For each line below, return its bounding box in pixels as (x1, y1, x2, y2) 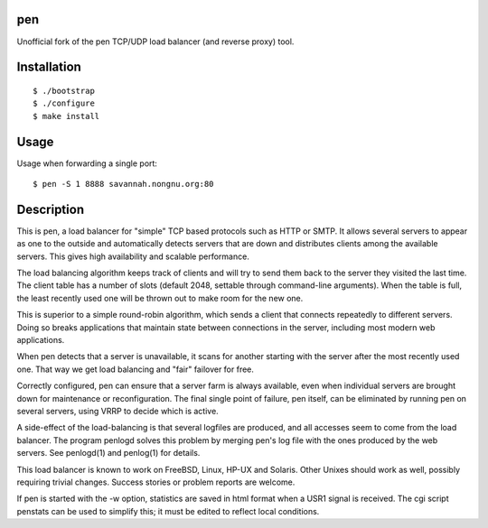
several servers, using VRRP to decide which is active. (16, 405, 219, 416)
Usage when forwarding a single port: (16, 158, 158, 169)
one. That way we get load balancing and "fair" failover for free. (16, 364, 255, 375)
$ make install (33, 111, 100, 121)
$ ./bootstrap (33, 86, 95, 96)
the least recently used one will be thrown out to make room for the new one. (16, 292, 304, 303)
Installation (16, 60, 81, 75)
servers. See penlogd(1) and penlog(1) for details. (16, 448, 201, 459)
